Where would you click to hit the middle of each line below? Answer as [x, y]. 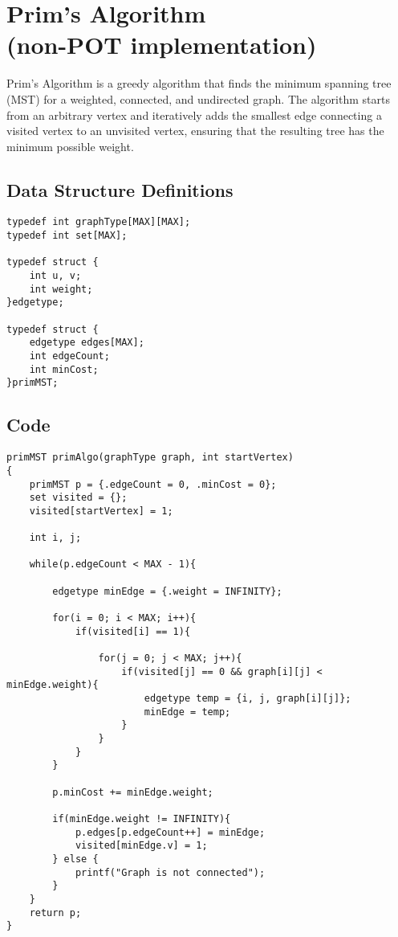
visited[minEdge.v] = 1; [141, 846]
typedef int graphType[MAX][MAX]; [99, 222]
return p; [55, 912]
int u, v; [55, 276]
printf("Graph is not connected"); [170, 872]
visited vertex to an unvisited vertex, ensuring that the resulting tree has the [195, 131]
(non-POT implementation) [162, 45]
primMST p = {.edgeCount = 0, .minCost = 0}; [153, 484]
